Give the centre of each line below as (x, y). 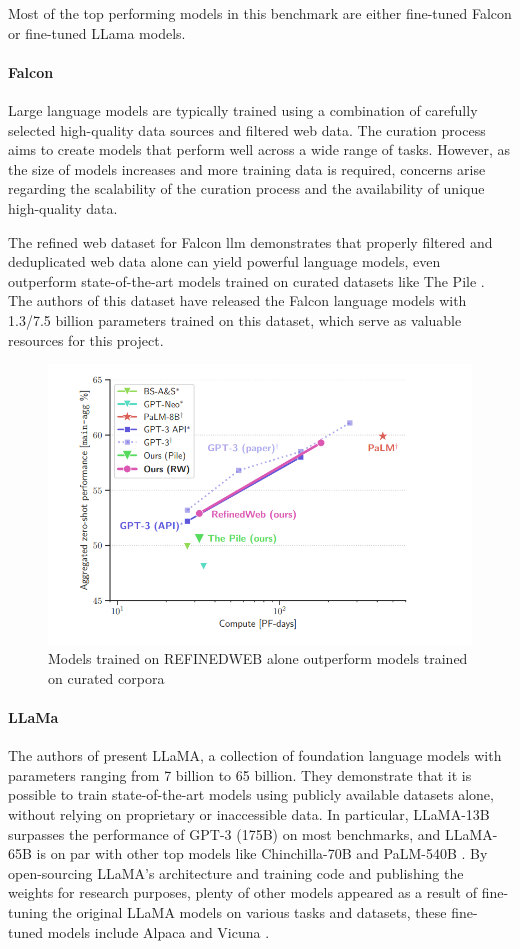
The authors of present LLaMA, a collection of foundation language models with (255, 755)
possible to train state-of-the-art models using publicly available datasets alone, (251, 794)
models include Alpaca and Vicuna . (158, 931)
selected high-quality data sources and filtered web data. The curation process (247, 129)
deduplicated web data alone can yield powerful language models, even (224, 261)
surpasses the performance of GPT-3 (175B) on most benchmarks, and (224, 833)
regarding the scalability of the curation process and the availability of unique (246, 188)
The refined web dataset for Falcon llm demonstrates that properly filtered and (250, 241)
